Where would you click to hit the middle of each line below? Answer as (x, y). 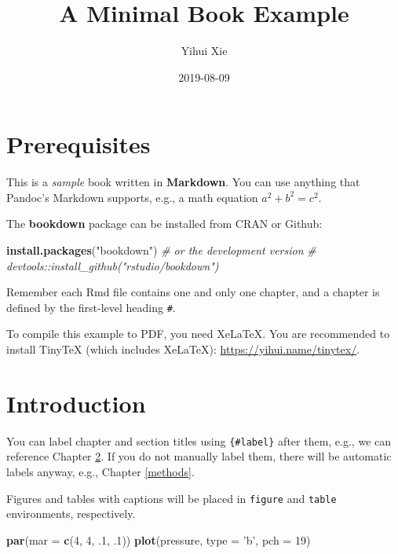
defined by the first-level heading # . (91, 307)
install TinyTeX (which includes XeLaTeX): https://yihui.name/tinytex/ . (183, 349)
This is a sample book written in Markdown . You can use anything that (183, 182)
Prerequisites (79, 144)
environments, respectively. (71, 514)
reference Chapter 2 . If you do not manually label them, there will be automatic (199, 456)
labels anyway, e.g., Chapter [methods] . (100, 472)
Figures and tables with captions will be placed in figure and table (172, 498)
